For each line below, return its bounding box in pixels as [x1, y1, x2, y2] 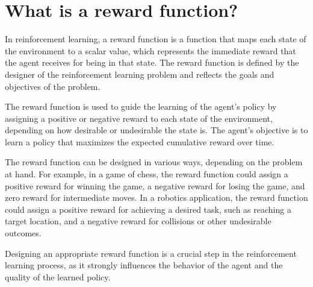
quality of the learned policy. [5, 270, 111, 283]
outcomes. [5, 227, 42, 239]
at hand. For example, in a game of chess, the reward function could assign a [5, 168, 288, 180]
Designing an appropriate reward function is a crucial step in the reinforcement [5, 247, 297, 259]
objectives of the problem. [5, 80, 101, 92]
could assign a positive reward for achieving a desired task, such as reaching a [5, 203, 291, 215]
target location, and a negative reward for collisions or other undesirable [5, 215, 271, 227]
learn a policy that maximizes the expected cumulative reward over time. [5, 135, 274, 148]
